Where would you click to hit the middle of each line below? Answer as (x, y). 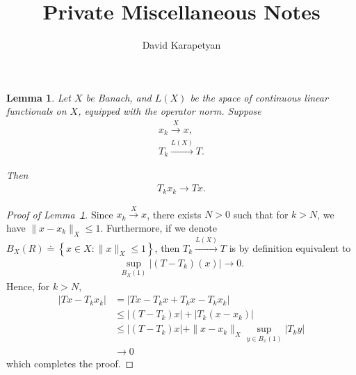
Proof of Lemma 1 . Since (60, 214)
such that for (261, 214)
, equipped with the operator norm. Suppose (170, 111)
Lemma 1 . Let (39, 97)
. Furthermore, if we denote (159, 227)
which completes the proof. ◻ (70, 363)
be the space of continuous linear (259, 97)
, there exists (174, 214)
